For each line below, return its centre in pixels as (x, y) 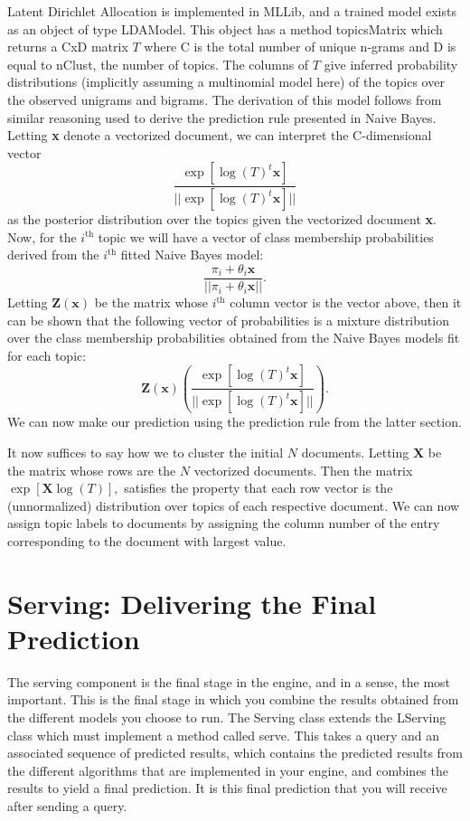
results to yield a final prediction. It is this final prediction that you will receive (227, 788)
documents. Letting (355, 452)
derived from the (53, 255)
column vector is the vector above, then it (346, 302)
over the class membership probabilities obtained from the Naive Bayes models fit (234, 338)
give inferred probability (391, 64)
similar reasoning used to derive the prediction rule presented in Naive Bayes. (222, 117)
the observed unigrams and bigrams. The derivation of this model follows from (225, 99)
